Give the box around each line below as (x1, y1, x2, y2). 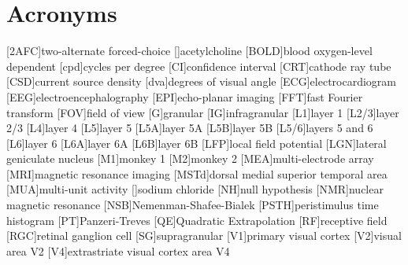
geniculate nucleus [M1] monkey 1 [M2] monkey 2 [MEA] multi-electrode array (6, 150, 374, 167)
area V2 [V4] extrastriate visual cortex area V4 (6, 242, 230, 259)
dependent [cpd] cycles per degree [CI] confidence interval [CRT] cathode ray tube (6, 57, 391, 74)
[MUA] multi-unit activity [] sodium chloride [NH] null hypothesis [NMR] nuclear (6, 181, 384, 197)
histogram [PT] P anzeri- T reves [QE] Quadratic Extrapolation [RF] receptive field (6, 212, 388, 228)
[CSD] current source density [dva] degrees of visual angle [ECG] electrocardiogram (6, 73, 396, 90)
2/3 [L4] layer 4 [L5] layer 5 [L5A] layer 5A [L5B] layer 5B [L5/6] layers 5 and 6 (6, 120, 373, 136)
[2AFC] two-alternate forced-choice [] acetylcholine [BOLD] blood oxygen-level (6, 42, 373, 59)
